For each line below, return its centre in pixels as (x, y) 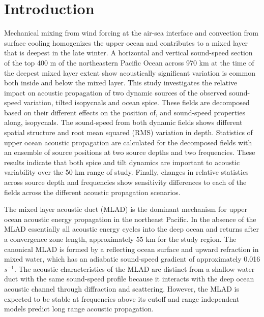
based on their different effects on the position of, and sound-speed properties (125, 112)
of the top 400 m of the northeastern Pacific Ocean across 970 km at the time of (129, 62)
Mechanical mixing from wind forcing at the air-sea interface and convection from (131, 33)
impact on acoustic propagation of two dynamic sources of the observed (115, 92)
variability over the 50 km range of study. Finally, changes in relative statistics (126, 172)
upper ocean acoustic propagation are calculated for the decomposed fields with (128, 142)
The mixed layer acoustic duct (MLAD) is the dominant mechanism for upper (126, 209)
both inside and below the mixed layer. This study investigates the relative (121, 83)
